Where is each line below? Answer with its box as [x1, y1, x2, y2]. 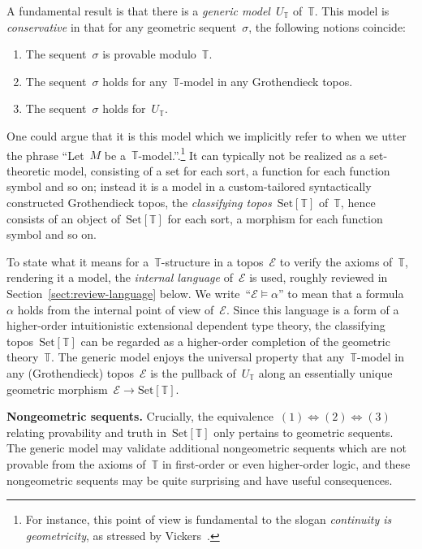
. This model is [314, 2, 390, 19]
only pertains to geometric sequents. [213, 423, 394, 440]
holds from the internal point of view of [17, 300, 214, 318]
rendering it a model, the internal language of [6, 269, 233, 286]
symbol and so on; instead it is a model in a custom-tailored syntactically [6, 178, 372, 195]
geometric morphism [6, 380, 108, 397]
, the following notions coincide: [248, 18, 406, 35]
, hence [340, 194, 376, 210]
